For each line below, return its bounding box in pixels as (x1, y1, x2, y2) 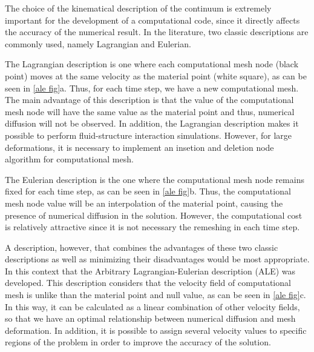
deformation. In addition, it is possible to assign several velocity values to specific (5, 324, 307, 336)
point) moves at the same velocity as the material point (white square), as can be (5, 69, 307, 82)
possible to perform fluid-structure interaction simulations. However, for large (5, 128, 292, 141)
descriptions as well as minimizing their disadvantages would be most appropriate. (5, 253, 310, 265)
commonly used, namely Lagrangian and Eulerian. (5, 37, 191, 50)
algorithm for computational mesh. (5, 153, 134, 165)
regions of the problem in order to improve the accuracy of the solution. (5, 336, 271, 348)
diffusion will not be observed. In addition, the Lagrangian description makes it (5, 117, 299, 130)
